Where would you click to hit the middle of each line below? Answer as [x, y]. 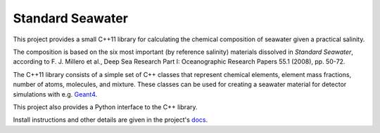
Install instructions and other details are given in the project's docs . [110, 120]
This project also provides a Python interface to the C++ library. [105, 107]
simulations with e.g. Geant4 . [55, 94]
